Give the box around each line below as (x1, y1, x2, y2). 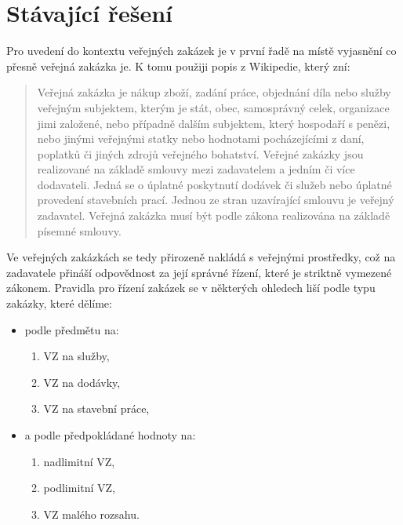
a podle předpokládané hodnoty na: (24, 427, 196, 443)
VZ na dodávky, (43, 374, 121, 390)
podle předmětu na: (24, 321, 119, 337)
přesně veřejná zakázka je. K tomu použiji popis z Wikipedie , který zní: (6, 57, 350, 74)
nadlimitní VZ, (43, 453, 115, 469)
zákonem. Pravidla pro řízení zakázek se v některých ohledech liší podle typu (6, 279, 376, 296)
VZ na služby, (43, 348, 110, 364)
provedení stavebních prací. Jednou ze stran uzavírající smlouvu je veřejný (37, 191, 394, 208)
